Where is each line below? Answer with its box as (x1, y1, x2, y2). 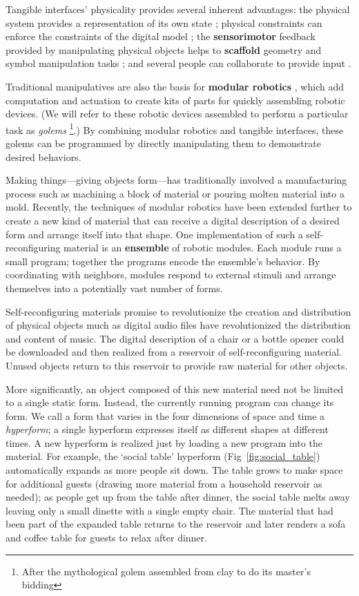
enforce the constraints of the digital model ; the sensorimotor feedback (6, 29, 316, 44)
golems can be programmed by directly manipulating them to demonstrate (6, 136, 321, 150)
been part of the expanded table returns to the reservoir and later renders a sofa (6, 517, 346, 531)
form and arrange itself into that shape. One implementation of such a (6, 227, 303, 241)
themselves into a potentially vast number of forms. (6, 280, 223, 295)
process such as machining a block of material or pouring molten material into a (6, 186, 345, 200)
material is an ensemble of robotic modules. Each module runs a (64, 240, 342, 255)
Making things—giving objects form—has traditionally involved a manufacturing (6, 173, 347, 187)
